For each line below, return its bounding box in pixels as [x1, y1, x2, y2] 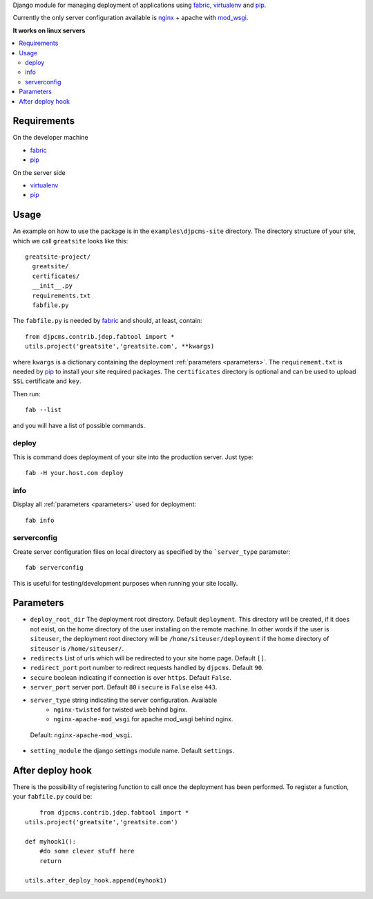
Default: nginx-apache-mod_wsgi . [30, 730, 133, 739]
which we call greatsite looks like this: [12, 237, 128, 245]
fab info [25, 516, 55, 524]
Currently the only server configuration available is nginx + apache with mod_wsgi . [12, 14, 249, 22]
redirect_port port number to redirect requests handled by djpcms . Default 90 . [30, 664, 264, 672]
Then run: [12, 389, 41, 398]
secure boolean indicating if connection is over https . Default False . [30, 673, 231, 681]
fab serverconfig [25, 564, 84, 572]
